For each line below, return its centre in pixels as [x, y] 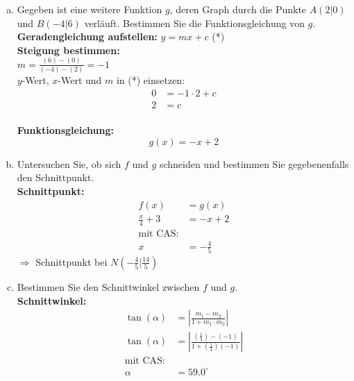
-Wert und [80, 80]
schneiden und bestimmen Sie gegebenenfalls [254, 163]
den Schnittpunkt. [56, 177]
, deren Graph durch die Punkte [238, 9]
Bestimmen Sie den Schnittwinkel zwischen [108, 286]
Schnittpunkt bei [71, 261]
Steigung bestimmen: [68, 50]
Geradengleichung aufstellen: [87, 36]
